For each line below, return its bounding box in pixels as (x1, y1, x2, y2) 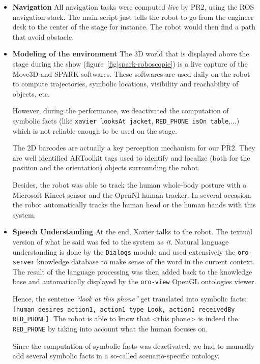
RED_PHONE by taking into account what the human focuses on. (12, 323, 208, 333)
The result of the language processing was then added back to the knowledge (12, 266, 252, 277)
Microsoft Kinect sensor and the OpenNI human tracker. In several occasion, (12, 189, 252, 200)
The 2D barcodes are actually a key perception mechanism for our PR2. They (12, 142, 255, 153)
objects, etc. (12, 88, 50, 99)
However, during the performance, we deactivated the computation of (12, 105, 229, 116)
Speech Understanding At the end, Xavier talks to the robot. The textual (12, 226, 252, 237)
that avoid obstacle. (12, 31, 74, 42)
